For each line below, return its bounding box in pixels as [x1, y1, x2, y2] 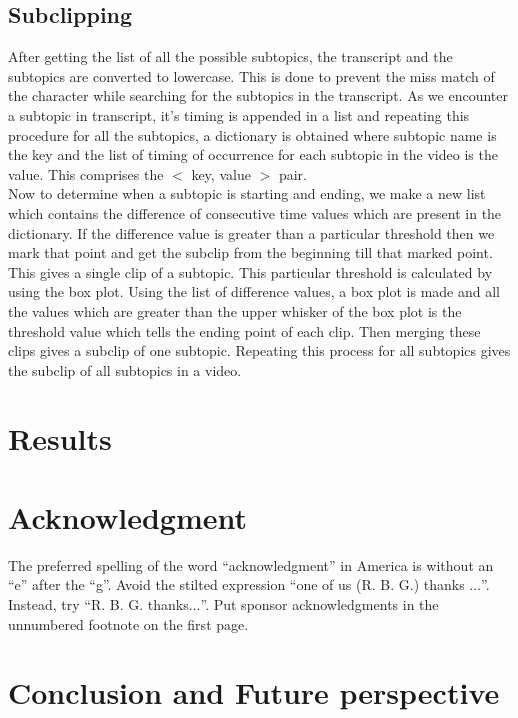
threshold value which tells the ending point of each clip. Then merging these [8, 320, 481, 341]
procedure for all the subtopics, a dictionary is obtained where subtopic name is [8, 124, 497, 145]
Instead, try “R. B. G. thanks [8, 593, 189, 614]
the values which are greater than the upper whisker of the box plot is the [8, 300, 462, 321]
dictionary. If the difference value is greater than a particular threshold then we [8, 222, 495, 243]
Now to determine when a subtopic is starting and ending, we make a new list [8, 183, 486, 204]
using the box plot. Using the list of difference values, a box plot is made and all [8, 281, 500, 302]
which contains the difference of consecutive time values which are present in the [8, 202, 502, 223]
